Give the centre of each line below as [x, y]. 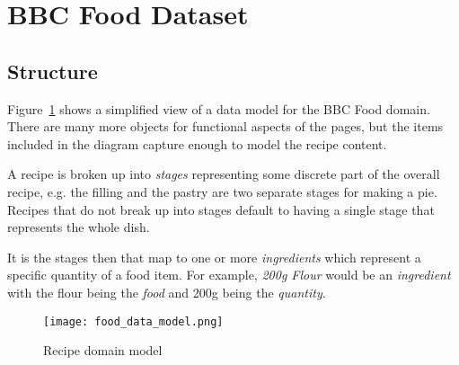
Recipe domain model [103, 350]
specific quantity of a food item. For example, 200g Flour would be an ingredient [229, 275]
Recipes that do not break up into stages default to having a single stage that [221, 209]
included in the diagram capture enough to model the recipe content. [197, 143]
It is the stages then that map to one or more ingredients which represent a [214, 257]
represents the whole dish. [79, 227]
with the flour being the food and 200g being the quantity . [167, 292]
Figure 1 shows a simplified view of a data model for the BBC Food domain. [219, 108]
